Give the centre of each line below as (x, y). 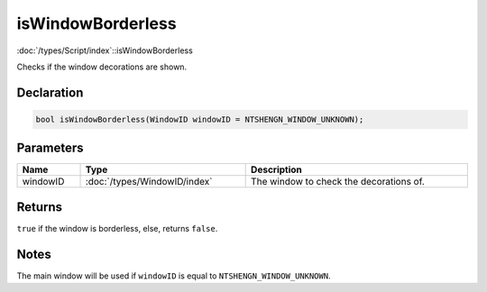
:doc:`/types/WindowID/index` (149, 182)
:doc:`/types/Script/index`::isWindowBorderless (105, 50)
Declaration (50, 92)
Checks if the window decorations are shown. (102, 67)
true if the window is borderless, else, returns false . (117, 228)
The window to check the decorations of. (338, 182)
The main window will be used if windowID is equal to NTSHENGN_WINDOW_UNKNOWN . (174, 276)
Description (276, 169)
